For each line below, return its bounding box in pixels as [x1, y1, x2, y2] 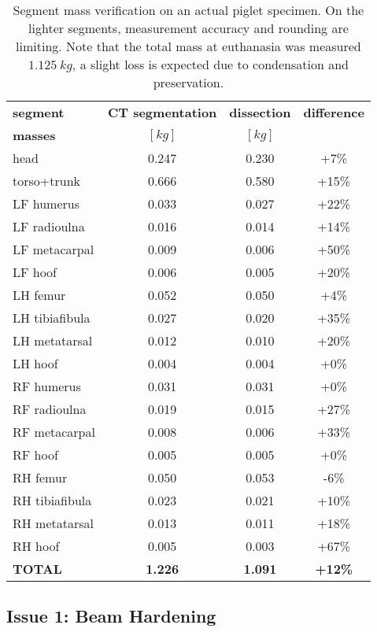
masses [13, 126, 56, 144]
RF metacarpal [13, 423, 95, 441]
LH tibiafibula [13, 309, 91, 327]
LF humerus [13, 194, 80, 213]
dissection [229, 103, 291, 121]
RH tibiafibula [13, 491, 92, 509]
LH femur [13, 286, 66, 304]
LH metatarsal [13, 331, 93, 349]
